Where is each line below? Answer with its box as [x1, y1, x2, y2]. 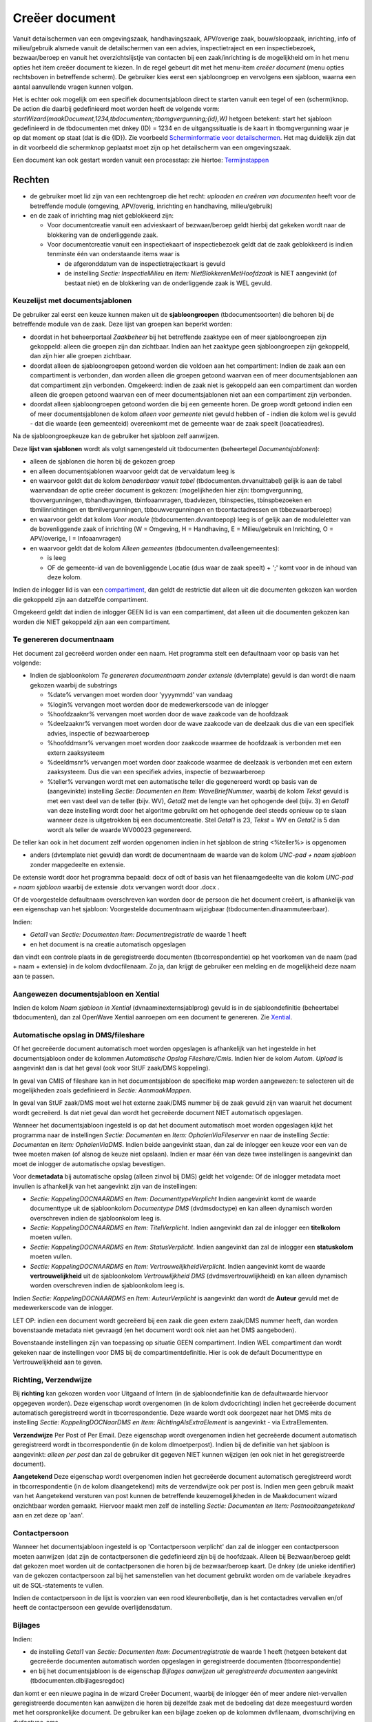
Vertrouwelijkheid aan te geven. [12, 1358, 103, 1367]
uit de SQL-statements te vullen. [12, 1581, 105, 1589]
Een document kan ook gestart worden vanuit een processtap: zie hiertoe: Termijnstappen [12, 156, 269, 165]
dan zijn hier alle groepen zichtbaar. [30, 352, 132, 360]
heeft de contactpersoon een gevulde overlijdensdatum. [12, 1604, 172, 1612]
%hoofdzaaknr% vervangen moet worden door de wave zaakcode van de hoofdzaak [47, 710, 289, 718]
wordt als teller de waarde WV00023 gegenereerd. [47, 825, 192, 833]
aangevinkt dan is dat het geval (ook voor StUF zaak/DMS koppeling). [12, 1064, 210, 1072]
